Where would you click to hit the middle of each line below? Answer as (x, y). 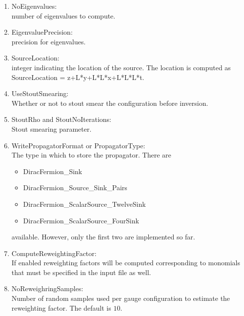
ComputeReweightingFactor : (54, 253)
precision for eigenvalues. (49, 41)
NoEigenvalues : (34, 6)
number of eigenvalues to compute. (63, 15)
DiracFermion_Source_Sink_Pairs (75, 188)
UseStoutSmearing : (40, 93)
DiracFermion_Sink (53, 171)
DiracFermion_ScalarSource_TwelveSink (84, 204)
